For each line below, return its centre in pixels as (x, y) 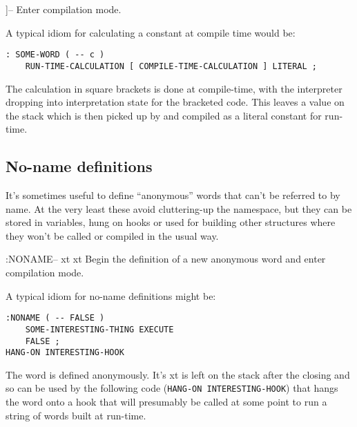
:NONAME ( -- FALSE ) (55, 318)
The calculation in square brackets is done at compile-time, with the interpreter (174, 88)
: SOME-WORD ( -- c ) (55, 55)
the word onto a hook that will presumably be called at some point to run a (166, 402)
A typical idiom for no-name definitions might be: (111, 295)
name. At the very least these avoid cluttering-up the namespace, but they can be (179, 208)
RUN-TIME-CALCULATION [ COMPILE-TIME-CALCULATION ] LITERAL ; (171, 66)
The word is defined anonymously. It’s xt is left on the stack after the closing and (178, 374)
